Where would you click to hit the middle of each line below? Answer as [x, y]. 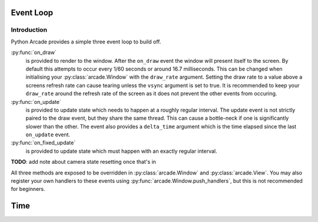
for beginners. [28, 189]
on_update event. [48, 134]
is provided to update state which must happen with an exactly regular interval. [121, 151]
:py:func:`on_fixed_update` [43, 143]
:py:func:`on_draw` [34, 52]
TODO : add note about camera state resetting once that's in [83, 162]
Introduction [29, 30]
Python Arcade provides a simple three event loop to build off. [86, 42]
